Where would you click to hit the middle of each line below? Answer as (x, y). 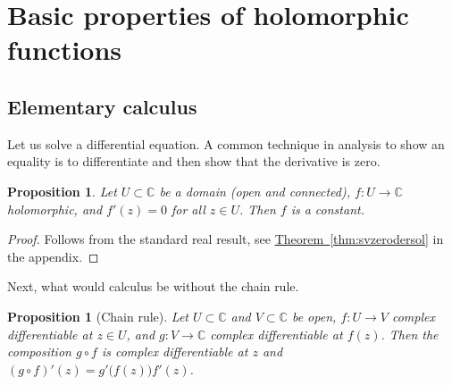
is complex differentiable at (175, 352)
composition (39, 352)
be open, (314, 316)
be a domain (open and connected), (255, 191)
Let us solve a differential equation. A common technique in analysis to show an (226, 143)
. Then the (410, 334)
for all (188, 209)
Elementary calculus (102, 106)
